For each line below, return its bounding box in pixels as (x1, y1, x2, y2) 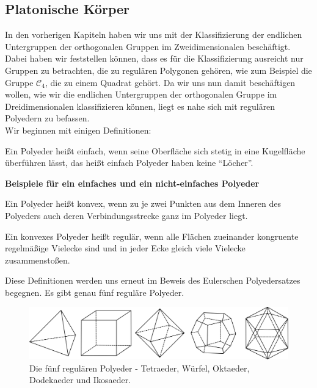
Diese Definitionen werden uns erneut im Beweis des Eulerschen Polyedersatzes (5, 274, 301, 287)
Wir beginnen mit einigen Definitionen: (5, 123, 151, 136)
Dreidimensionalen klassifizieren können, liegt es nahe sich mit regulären (5, 99, 275, 112)
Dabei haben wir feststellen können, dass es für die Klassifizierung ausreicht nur (5, 52, 304, 65)
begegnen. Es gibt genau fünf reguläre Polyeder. (5, 286, 184, 298)
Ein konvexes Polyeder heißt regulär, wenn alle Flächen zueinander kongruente (5, 229, 299, 242)
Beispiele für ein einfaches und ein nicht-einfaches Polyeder (5, 176, 260, 189)
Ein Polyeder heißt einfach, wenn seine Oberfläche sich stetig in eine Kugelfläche (5, 144, 305, 157)
